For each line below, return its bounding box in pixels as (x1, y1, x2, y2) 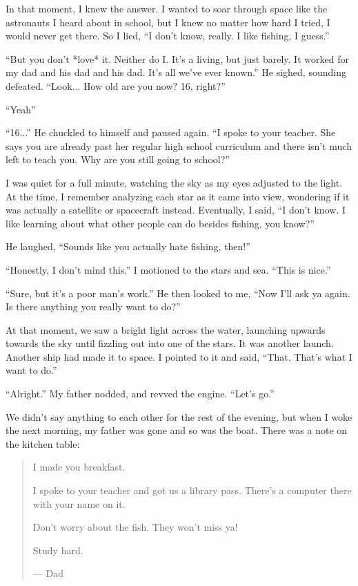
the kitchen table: (6, 436, 80, 451)
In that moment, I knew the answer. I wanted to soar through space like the (6, 1, 328, 15)
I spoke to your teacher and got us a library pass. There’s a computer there (32, 483, 352, 498)
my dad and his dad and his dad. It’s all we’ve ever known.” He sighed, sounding (6, 65, 346, 79)
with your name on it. (32, 496, 126, 511)
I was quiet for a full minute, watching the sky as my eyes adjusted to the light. (6, 175, 343, 189)
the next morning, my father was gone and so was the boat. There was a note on (6, 423, 348, 437)
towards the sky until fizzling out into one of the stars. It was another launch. (6, 336, 334, 350)
